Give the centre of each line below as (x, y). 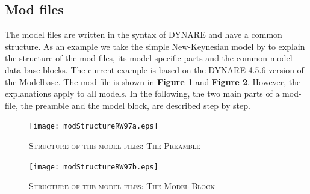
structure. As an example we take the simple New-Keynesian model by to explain (155, 46)
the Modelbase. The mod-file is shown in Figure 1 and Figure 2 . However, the (153, 81)
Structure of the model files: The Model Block (122, 186)
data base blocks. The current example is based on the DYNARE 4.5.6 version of (154, 69)
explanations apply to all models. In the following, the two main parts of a (142, 93)
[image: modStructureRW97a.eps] (94, 126)
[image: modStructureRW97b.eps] (94, 167)
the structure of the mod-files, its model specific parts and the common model (149, 58)
